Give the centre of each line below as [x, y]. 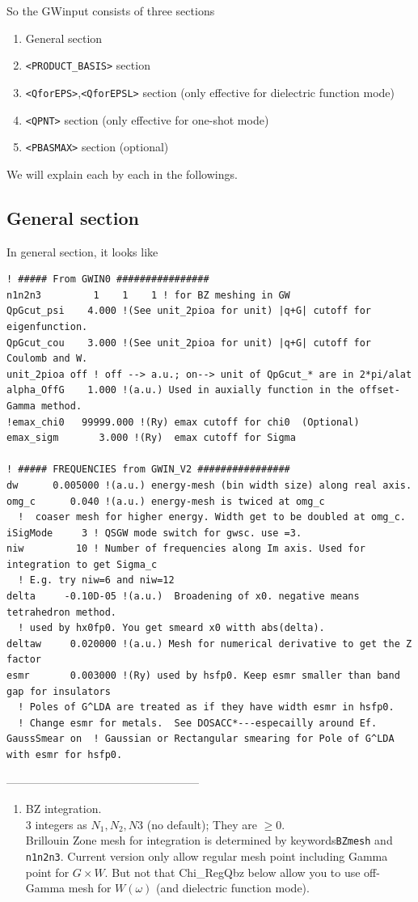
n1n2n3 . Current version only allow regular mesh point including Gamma [207, 856]
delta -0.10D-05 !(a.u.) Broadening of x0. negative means [183, 597]
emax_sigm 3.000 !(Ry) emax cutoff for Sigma [151, 438]
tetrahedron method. [62, 612]
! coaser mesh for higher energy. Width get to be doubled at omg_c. [212, 517]
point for [47, 872]
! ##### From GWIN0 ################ [108, 279]
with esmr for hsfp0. [65, 755]
